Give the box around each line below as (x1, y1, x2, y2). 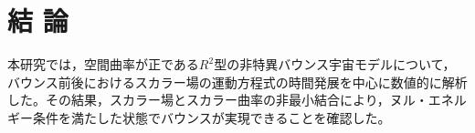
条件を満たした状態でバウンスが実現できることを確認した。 (32, 107, 391, 127)
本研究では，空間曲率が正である (7, 55, 199, 74)
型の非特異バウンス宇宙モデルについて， (214, 55, 456, 74)
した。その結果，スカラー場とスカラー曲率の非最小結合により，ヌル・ (7, 90, 428, 109)
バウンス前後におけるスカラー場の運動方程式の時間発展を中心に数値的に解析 (7, 72, 468, 91)
